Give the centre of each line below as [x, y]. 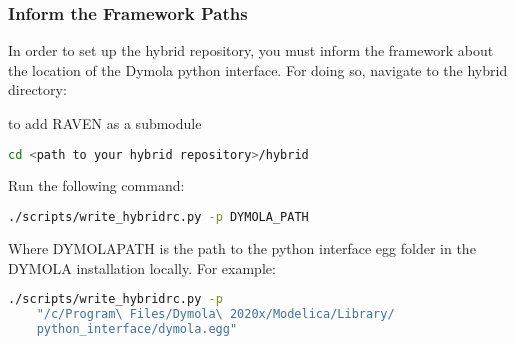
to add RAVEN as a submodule [105, 123]
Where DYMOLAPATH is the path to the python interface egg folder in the [242, 247]
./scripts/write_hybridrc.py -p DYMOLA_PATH [158, 217]
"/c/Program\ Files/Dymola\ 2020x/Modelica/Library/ [215, 314]
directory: [37, 89]
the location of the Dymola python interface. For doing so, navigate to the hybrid [258, 69]
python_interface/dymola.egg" [137, 328]
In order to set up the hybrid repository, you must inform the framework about [251, 50]
